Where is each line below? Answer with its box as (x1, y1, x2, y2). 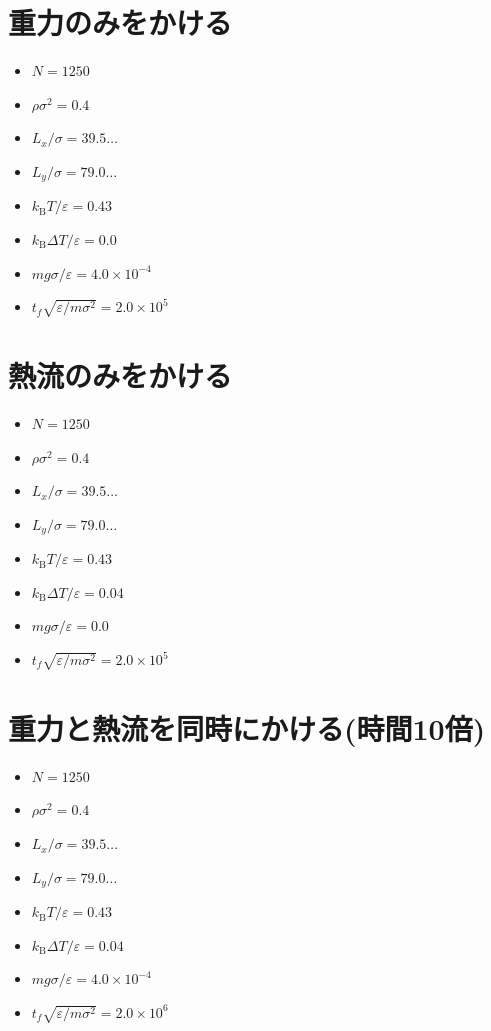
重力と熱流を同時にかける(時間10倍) (8, 707, 486, 748)
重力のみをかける (8, 2, 233, 43)
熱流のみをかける (8, 355, 233, 396)
